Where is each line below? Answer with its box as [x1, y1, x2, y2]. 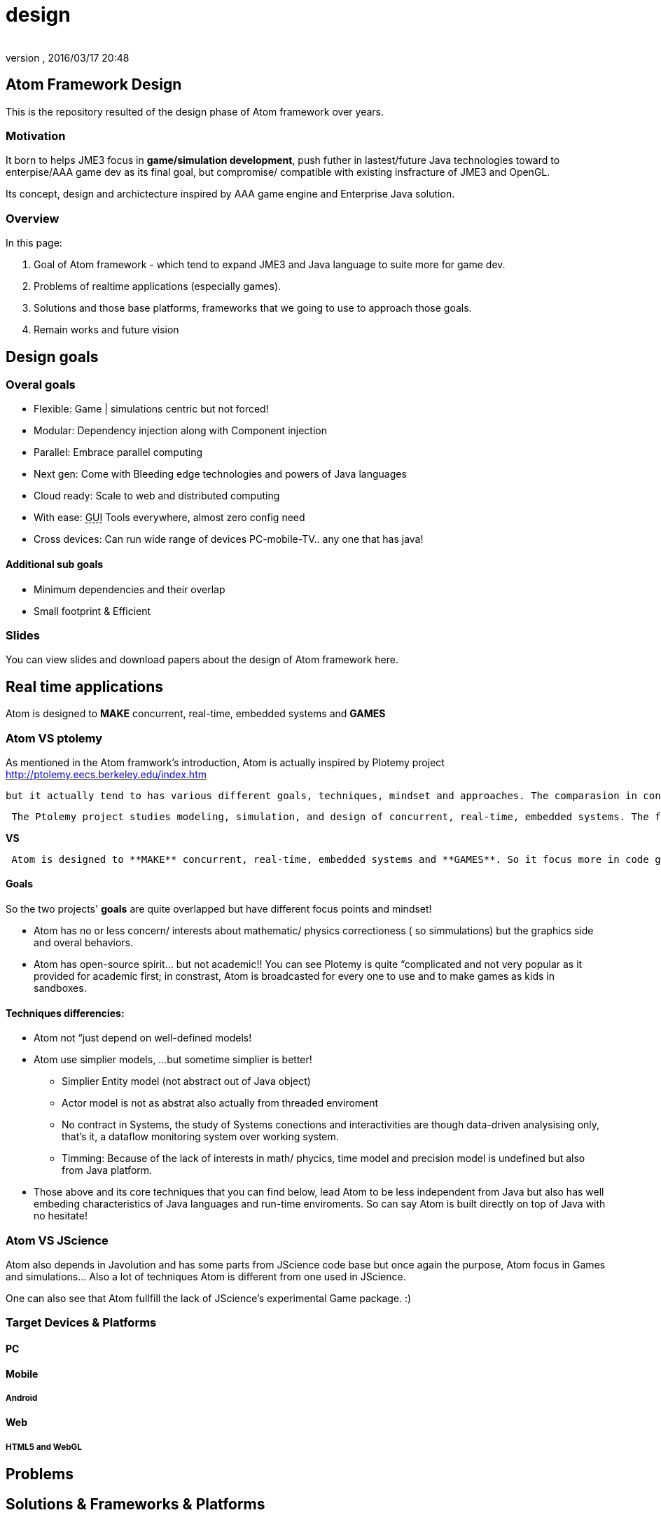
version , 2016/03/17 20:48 [6, 51, 130, 64]
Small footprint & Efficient [34, 604, 151, 617]
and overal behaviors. [34, 936, 133, 949]
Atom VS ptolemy [6, 731, 103, 745]
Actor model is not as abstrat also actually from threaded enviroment [62, 1097, 379, 1109]
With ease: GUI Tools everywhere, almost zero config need [34, 511, 305, 524]
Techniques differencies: [6, 1006, 125, 1019]
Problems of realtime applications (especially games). [34, 280, 281, 293]
